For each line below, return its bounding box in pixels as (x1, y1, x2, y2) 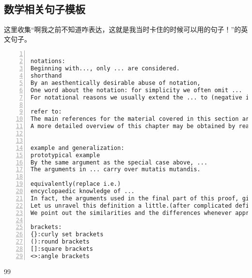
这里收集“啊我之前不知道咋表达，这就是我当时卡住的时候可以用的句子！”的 (4, 24, 241, 34)
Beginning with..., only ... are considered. (31, 65, 180, 72)
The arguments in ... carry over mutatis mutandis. (31, 166, 201, 173)
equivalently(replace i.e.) (31, 180, 121, 188)
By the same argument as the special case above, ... (31, 159, 208, 166)
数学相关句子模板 (4, 1, 85, 16)
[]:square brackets (31, 245, 93, 253)
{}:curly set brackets (31, 231, 104, 238)
